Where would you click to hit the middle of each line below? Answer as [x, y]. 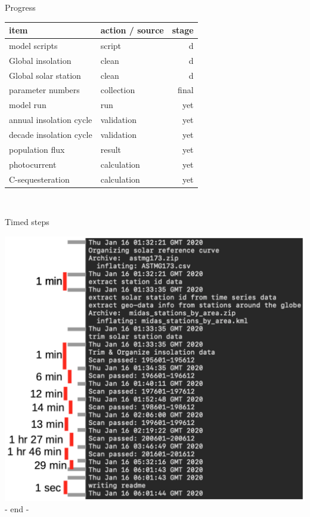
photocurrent [33, 164]
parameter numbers [44, 90]
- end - [17, 509]
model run [28, 105]
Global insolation [40, 60]
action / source [132, 30]
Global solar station [45, 75]
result [111, 149]
